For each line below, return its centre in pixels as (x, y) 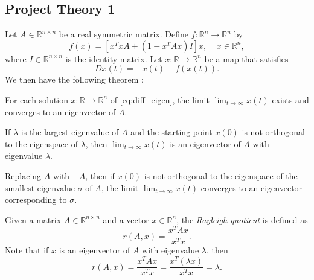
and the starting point (171, 132)
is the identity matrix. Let (114, 58)
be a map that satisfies (246, 58)
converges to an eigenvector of (60, 111)
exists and (290, 99)
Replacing (23, 175)
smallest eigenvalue (40, 187)
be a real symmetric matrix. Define (124, 34)
